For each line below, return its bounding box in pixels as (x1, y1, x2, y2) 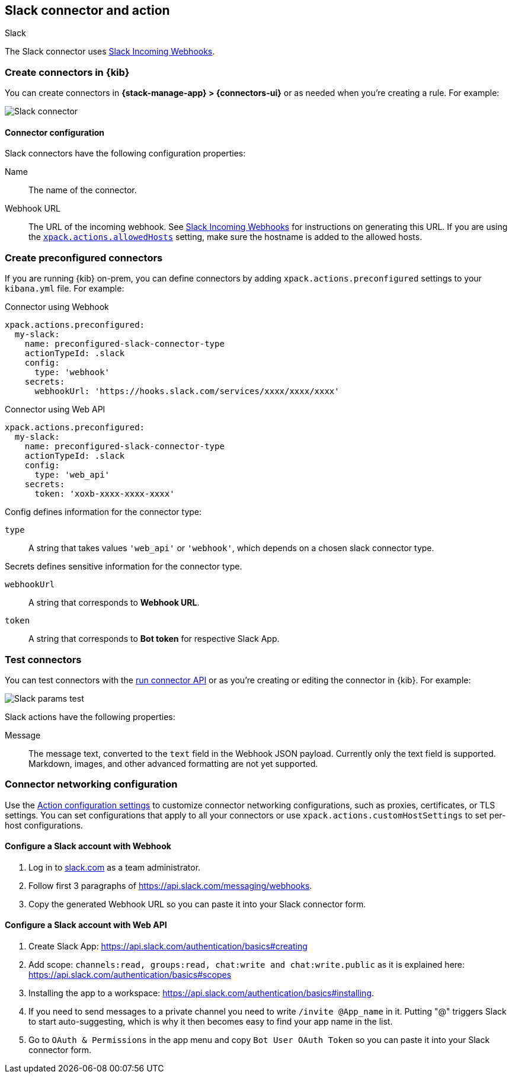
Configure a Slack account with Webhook (5, 841, 171, 852)
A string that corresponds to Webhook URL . (28, 597, 200, 608)
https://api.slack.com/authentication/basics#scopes (28, 970, 232, 980)
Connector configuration (5, 127, 104, 137)
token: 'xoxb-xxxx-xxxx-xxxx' (34, 489, 175, 499)
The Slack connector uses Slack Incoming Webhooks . (5, 46, 215, 57)
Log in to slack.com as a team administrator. (28, 862, 201, 872)
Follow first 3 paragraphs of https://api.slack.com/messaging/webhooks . (28, 880, 312, 891)
